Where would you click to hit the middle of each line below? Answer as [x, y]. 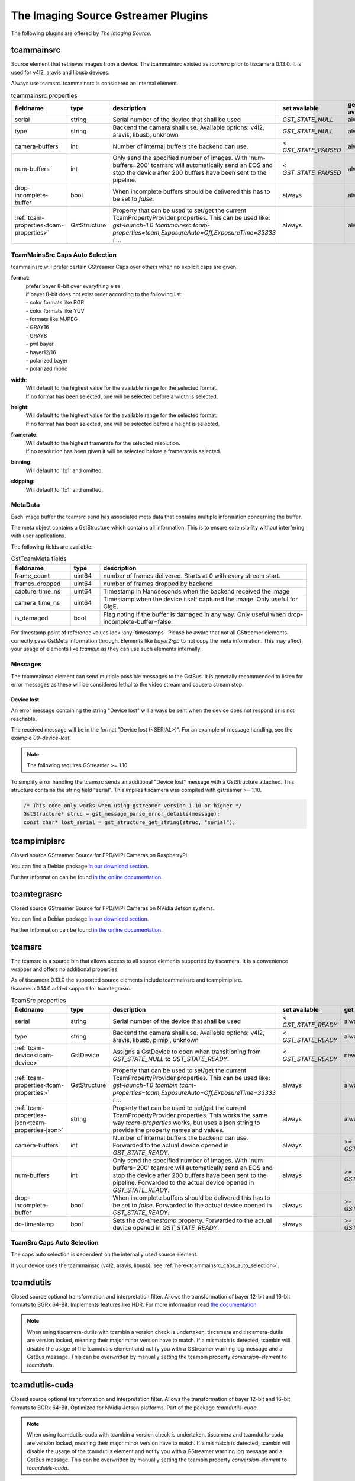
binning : [21, 462]
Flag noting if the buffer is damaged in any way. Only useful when [195, 614]
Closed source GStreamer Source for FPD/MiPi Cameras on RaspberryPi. [100, 855]
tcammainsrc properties [44, 95]
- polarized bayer [47, 361]
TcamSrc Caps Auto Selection [55, 1242]
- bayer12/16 [41, 352]
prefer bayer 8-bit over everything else [73, 286]
